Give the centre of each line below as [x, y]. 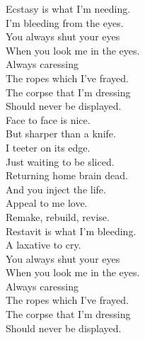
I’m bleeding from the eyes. [65, 22]
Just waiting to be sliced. [60, 161]
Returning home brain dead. [67, 175]
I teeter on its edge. [48, 147]
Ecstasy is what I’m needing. [68, 8]
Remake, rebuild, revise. [58, 216]
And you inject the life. [56, 189]
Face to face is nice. [48, 119]
